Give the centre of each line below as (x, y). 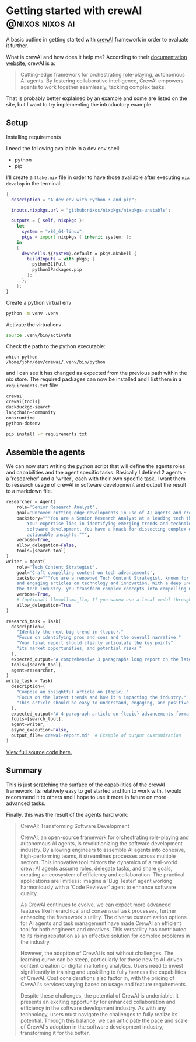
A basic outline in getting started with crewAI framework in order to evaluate (97, 39)
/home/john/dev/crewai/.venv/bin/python (56, 362)
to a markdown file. (29, 491)
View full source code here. (39, 752)
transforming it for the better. (55, 1033)
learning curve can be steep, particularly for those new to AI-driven (101, 959)
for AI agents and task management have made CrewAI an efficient (101, 923)
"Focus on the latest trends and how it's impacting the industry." (101, 697)
